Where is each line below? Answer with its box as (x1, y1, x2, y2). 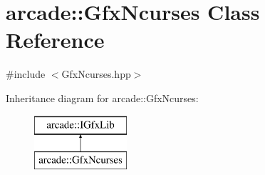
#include (6, 66, 46, 81)
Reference (6, 25, 105, 54)
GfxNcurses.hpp (61, 66, 131, 81)
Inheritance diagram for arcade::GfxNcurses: (6, 90, 199, 105)
